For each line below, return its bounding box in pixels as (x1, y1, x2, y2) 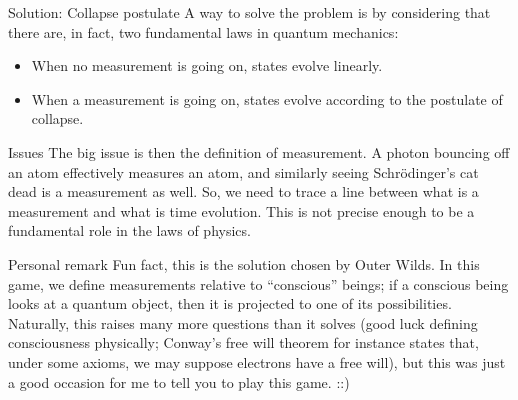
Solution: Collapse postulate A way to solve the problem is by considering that (8, 2, 491, 22)
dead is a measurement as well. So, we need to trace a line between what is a (8, 181, 479, 202)
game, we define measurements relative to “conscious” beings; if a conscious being (8, 273, 509, 294)
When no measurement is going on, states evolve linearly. (31, 55, 383, 76)
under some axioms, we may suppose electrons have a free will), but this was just (8, 351, 506, 372)
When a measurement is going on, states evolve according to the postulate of (31, 88, 503, 109)
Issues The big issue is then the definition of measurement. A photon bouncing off (8, 141, 510, 162)
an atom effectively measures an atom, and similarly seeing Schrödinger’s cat (8, 161, 479, 182)
